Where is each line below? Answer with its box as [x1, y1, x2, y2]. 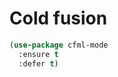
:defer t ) [18, 58, 59, 69]
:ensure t [18, 49, 59, 59]
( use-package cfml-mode [9, 40, 109, 50]
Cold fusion [9, 7, 108, 30]
